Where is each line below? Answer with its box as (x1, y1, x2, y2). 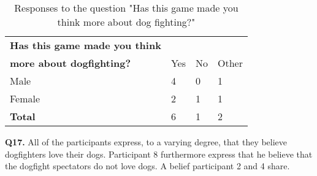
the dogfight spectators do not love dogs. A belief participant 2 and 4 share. (5, 159, 290, 172)
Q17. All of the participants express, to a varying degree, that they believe (5, 136, 288, 148)
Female (10, 91, 40, 105)
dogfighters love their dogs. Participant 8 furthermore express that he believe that (5, 147, 313, 160)
